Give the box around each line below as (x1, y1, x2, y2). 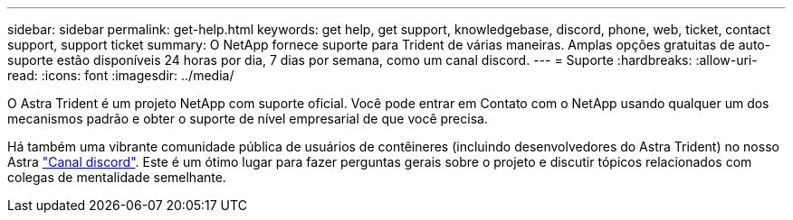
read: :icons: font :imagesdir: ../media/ (7, 68, 234, 83)
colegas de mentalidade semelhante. (7, 170, 226, 185)
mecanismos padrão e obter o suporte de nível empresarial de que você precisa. (7, 111, 488, 126)
